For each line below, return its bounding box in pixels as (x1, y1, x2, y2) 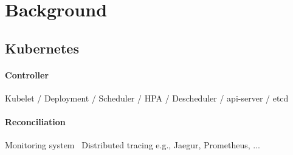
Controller (5, 68, 49, 81)
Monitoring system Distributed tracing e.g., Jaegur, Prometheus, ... (5, 139, 260, 151)
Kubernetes (5, 38, 79, 57)
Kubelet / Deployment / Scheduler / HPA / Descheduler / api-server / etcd (5, 91, 289, 104)
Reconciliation (5, 115, 66, 128)
